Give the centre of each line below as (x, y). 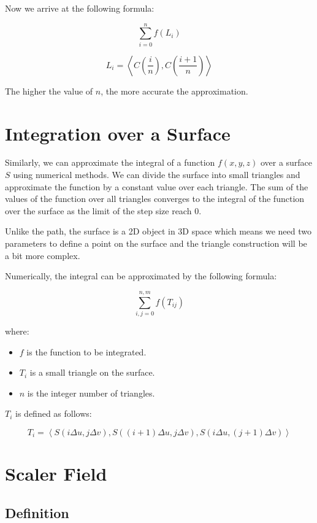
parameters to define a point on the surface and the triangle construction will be (156, 243)
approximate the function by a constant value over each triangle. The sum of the (157, 186)
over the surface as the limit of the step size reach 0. (103, 210)
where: (17, 331)
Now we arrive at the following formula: (80, 8)
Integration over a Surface (118, 133)
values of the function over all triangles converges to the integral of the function (155, 199)
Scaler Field (56, 474)
